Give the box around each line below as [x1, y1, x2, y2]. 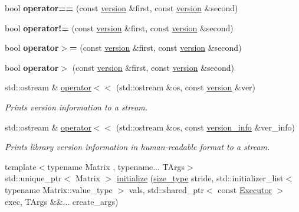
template [5, 160, 37, 172]
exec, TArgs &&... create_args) [5, 195, 119, 207]
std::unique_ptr [5, 172, 62, 184]
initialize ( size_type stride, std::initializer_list [116, 172, 284, 184]
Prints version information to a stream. [5, 100, 148, 113]
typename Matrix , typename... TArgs [47, 160, 185, 172]
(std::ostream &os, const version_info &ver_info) [116, 120, 295, 133]
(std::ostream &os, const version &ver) [116, 81, 256, 93]
